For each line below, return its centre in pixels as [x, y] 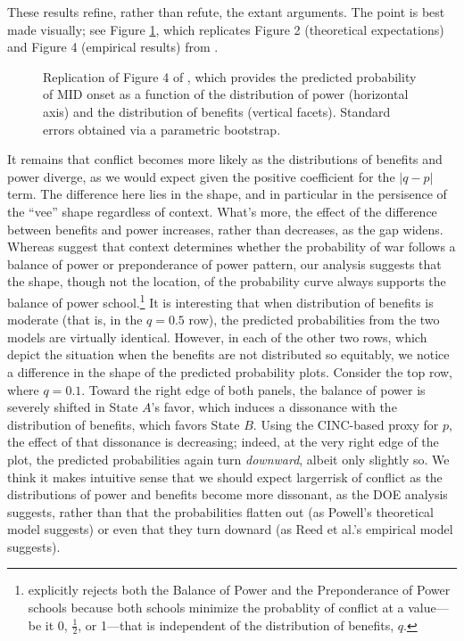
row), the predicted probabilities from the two [314, 320]
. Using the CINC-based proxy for [346, 424]
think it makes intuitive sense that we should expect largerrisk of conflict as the [225, 477]
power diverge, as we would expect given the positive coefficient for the [201, 176]
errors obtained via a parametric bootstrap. [162, 129]
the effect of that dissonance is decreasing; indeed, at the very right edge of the [223, 442]
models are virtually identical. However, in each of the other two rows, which [217, 337]
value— [428, 608]
